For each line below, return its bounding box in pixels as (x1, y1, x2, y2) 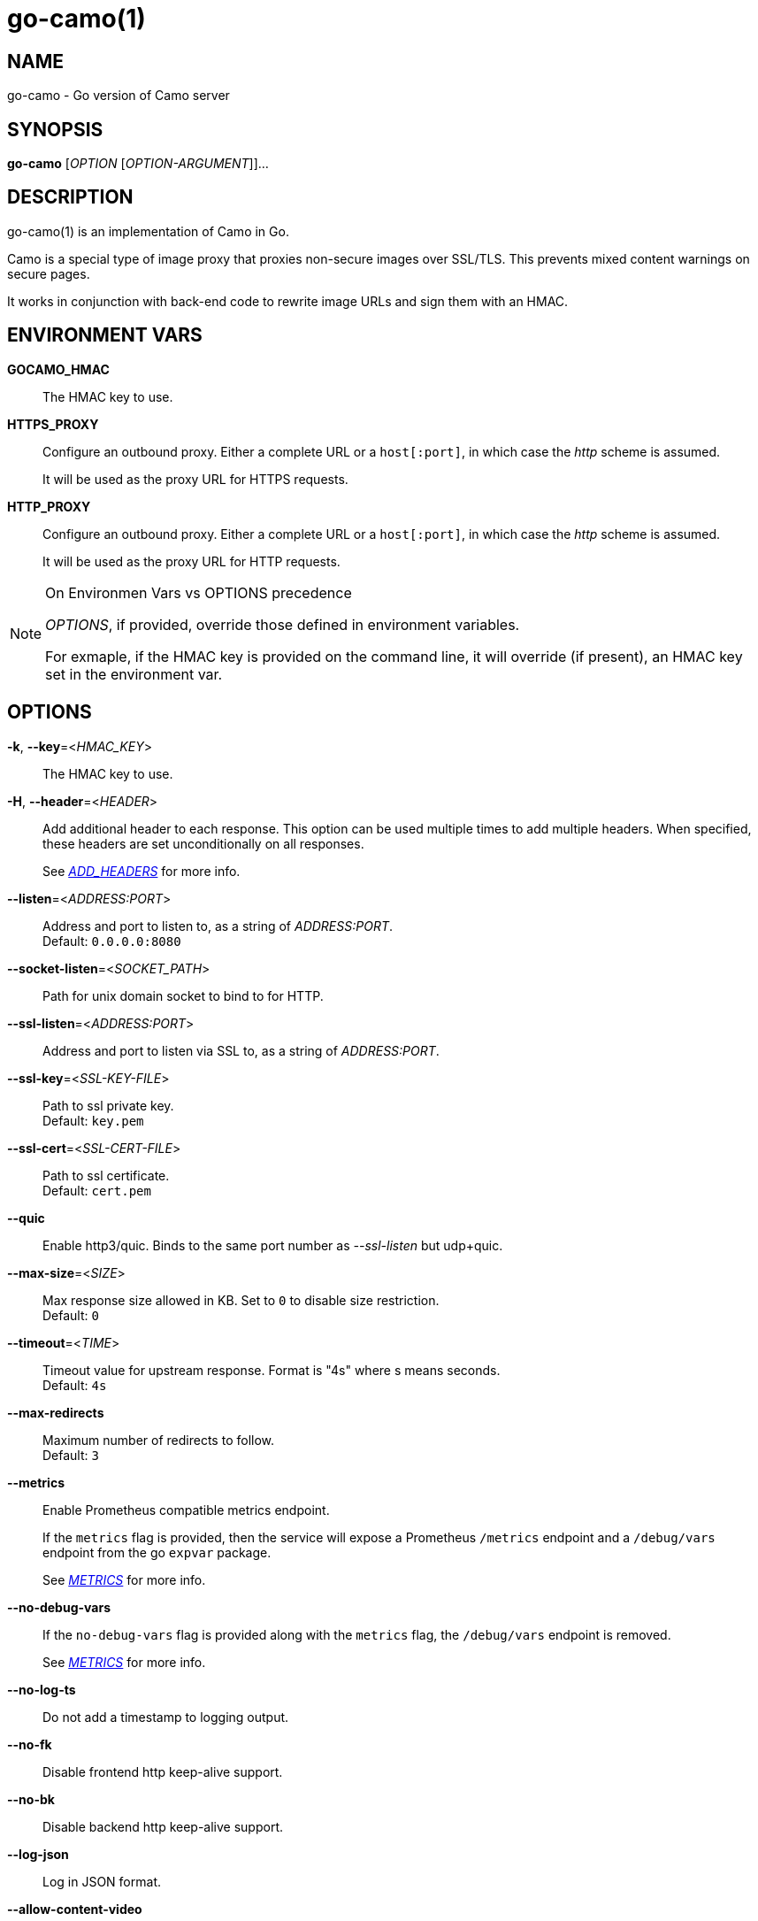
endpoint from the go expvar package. (42, 1544, 272, 1560)
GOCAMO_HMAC (7, 361, 110, 377)
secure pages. (7, 265, 90, 281)
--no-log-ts (7, 1681, 76, 1697)
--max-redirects (7, 1404, 104, 1420)
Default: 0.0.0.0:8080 (42, 933, 181, 949)
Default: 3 (42, 1447, 99, 1463)
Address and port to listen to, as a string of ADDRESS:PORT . (42, 918, 393, 934)
